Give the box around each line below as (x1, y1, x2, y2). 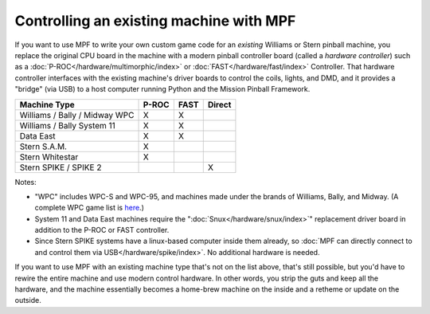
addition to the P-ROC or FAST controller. (34, 226, 170, 235)
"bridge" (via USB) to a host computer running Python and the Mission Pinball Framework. (14, 84, 311, 94)
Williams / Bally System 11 (19, 120, 115, 131)
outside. (14, 296, 41, 305)
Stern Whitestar (19, 151, 79, 163)
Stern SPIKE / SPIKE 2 (19, 162, 102, 173)
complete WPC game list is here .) (34, 203, 145, 213)
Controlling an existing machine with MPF (14, 12, 296, 29)
